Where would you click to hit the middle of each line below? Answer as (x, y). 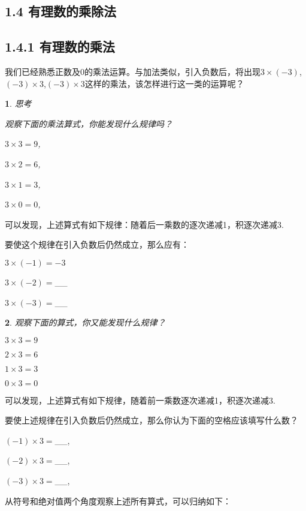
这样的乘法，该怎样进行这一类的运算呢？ (164, 83)
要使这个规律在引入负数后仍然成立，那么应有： (97, 244)
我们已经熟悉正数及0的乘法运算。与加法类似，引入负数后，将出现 (133, 71)
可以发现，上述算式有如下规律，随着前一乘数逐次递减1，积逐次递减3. (140, 400)
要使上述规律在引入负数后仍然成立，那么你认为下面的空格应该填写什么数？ (152, 420)
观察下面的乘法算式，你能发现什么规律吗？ (89, 123)
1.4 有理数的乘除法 (60, 11)
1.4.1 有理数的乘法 (60, 46)
